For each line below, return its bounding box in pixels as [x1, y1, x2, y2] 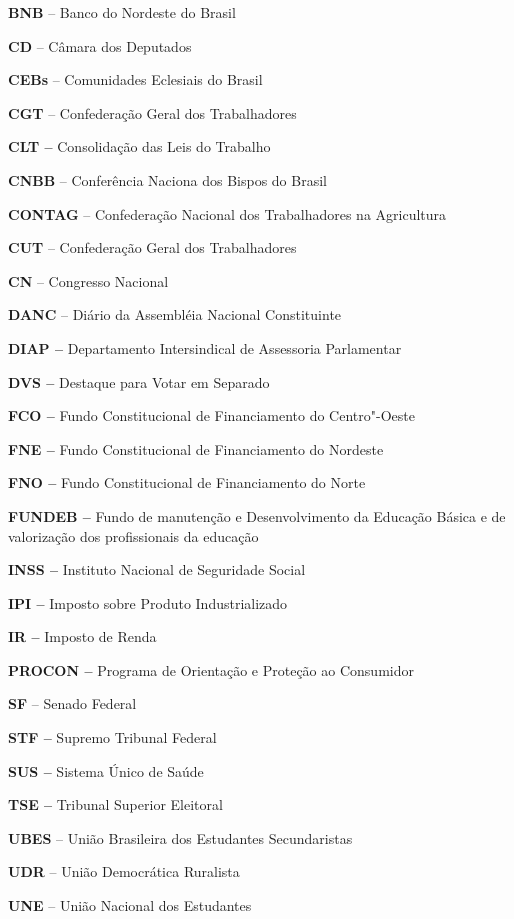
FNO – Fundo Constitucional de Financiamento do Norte [8, 472, 366, 493]
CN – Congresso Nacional [8, 270, 169, 291]
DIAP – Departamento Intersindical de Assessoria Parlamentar [8, 337, 402, 358]
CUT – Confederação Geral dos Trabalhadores [8, 237, 297, 258]
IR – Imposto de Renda [8, 626, 157, 647]
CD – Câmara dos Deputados [8, 35, 192, 56]
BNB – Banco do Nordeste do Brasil [8, 2, 236, 22]
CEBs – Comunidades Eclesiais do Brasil [8, 69, 263, 90]
